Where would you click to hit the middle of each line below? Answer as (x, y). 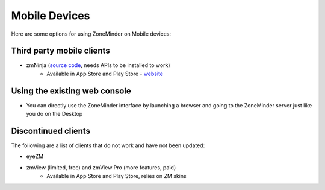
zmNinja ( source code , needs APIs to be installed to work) (98, 65)
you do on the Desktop (54, 114)
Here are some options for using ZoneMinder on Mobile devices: (91, 34)
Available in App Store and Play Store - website (105, 74)
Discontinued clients (51, 131)
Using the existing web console (71, 91)
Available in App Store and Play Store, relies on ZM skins (116, 176)
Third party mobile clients (61, 51)
